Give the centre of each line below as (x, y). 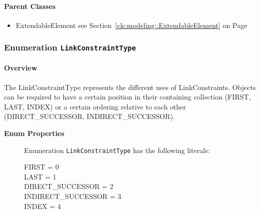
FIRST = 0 (42, 167)
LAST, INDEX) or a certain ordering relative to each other (95, 106)
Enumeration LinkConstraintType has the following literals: (117, 150)
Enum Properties (34, 133)
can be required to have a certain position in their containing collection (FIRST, (127, 97)
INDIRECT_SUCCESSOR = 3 (73, 196)
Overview (21, 68)
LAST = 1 (40, 176)
